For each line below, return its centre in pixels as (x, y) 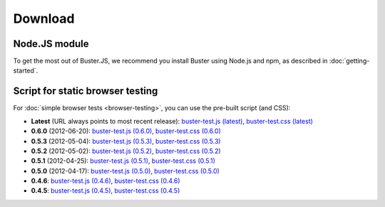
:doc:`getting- (349, 61)
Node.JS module (51, 44)
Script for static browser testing (86, 91)
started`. (26, 70)
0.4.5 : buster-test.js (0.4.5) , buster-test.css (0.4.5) (106, 191)
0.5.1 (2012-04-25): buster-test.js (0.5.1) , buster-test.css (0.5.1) (123, 161)
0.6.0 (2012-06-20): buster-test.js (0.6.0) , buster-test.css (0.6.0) (126, 131)
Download (44, 18)
